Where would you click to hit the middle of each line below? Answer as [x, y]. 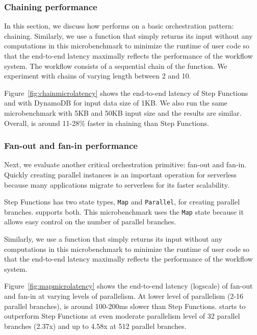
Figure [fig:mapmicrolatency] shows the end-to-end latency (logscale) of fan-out [128, 286]
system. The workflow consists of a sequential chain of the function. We [116, 66]
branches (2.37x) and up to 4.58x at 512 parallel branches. [95, 326]
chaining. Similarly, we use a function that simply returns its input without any [128, 35]
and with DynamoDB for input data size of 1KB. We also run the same [116, 103]
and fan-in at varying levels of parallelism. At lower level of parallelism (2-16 [124, 296]
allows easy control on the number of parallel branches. [90, 222]
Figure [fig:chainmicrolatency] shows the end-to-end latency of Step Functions [126, 93]
